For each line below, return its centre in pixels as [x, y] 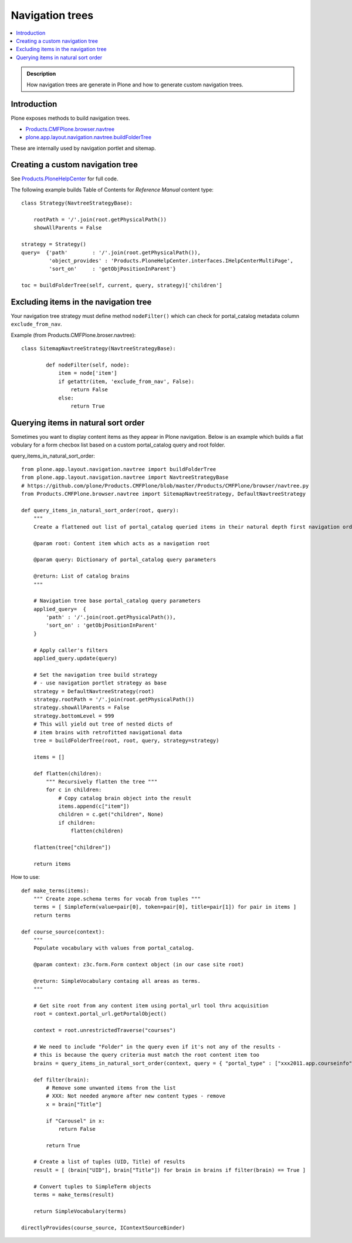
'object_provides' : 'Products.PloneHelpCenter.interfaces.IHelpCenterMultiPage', [171, 261]
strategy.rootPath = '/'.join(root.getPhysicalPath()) [114, 699]
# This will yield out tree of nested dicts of [103, 724]
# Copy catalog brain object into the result [125, 798]
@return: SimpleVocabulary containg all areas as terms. [117, 981]
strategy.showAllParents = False [82, 708]
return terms [52, 915]
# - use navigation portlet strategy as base [100, 683]
